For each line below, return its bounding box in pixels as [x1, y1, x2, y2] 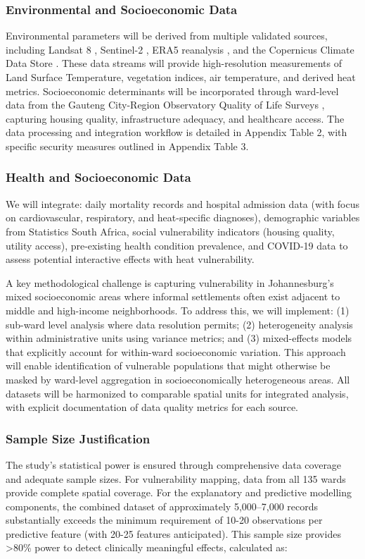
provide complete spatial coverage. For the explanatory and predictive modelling [6, 485, 352, 500]
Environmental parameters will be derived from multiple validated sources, [6, 28, 328, 43]
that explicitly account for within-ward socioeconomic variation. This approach [6, 344, 346, 359]
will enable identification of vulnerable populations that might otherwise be [6, 358, 331, 373]
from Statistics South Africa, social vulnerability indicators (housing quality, [6, 223, 335, 238]
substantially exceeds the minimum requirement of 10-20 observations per [6, 512, 323, 527]
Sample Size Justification [6, 429, 151, 447]
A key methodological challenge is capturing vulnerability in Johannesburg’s [6, 275, 334, 290]
